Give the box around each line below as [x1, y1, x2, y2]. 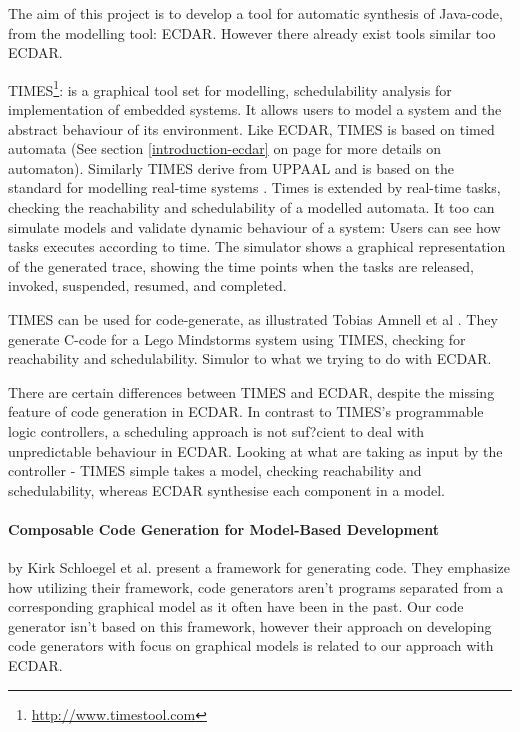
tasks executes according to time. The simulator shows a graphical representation [8, 236, 506, 257]
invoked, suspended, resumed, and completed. [8, 275, 287, 296]
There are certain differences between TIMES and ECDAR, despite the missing [8, 381, 495, 402]
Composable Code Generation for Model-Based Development [8, 518, 439, 539]
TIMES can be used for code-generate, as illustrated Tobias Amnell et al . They [8, 308, 498, 329]
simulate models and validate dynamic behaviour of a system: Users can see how [8, 216, 501, 237]
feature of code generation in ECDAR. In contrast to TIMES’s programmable [8, 401, 484, 422]
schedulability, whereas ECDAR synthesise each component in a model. [8, 479, 445, 500]
